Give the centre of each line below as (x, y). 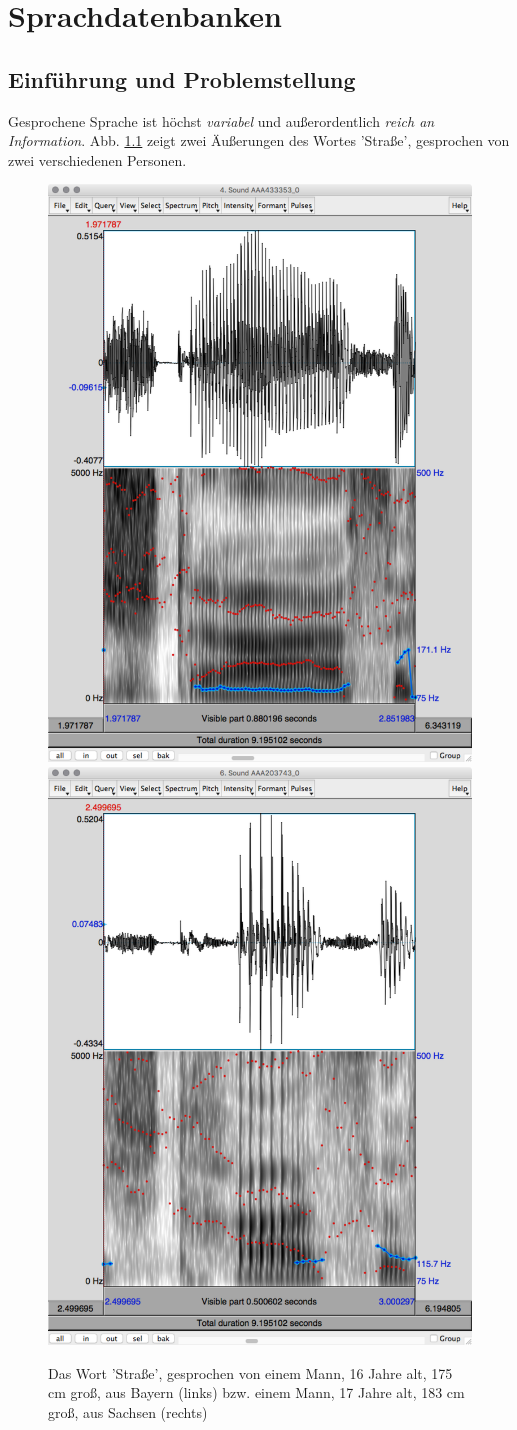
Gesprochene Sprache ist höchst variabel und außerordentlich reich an (221, 120)
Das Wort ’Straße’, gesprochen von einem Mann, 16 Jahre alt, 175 (250, 1372)
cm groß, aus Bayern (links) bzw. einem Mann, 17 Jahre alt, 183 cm (256, 1392)
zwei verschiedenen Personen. (97, 159)
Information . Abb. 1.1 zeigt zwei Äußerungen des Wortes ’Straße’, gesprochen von (259, 140)
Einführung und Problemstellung (182, 78)
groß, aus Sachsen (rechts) (128, 1411)
